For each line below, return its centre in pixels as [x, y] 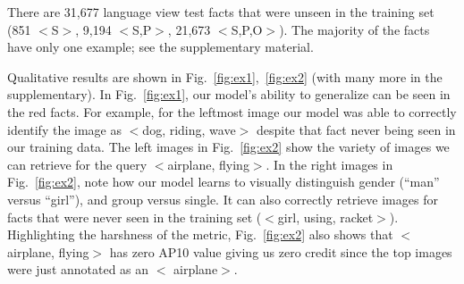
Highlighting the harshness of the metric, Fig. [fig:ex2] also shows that [200, 234]
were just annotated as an [78, 269]
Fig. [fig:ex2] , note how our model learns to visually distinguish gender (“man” [224, 182]
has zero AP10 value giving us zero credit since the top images [281, 251]
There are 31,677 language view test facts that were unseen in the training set [221, 12]
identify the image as [65, 129]
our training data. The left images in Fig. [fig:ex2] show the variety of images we [228, 147]
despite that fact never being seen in [356, 129]
